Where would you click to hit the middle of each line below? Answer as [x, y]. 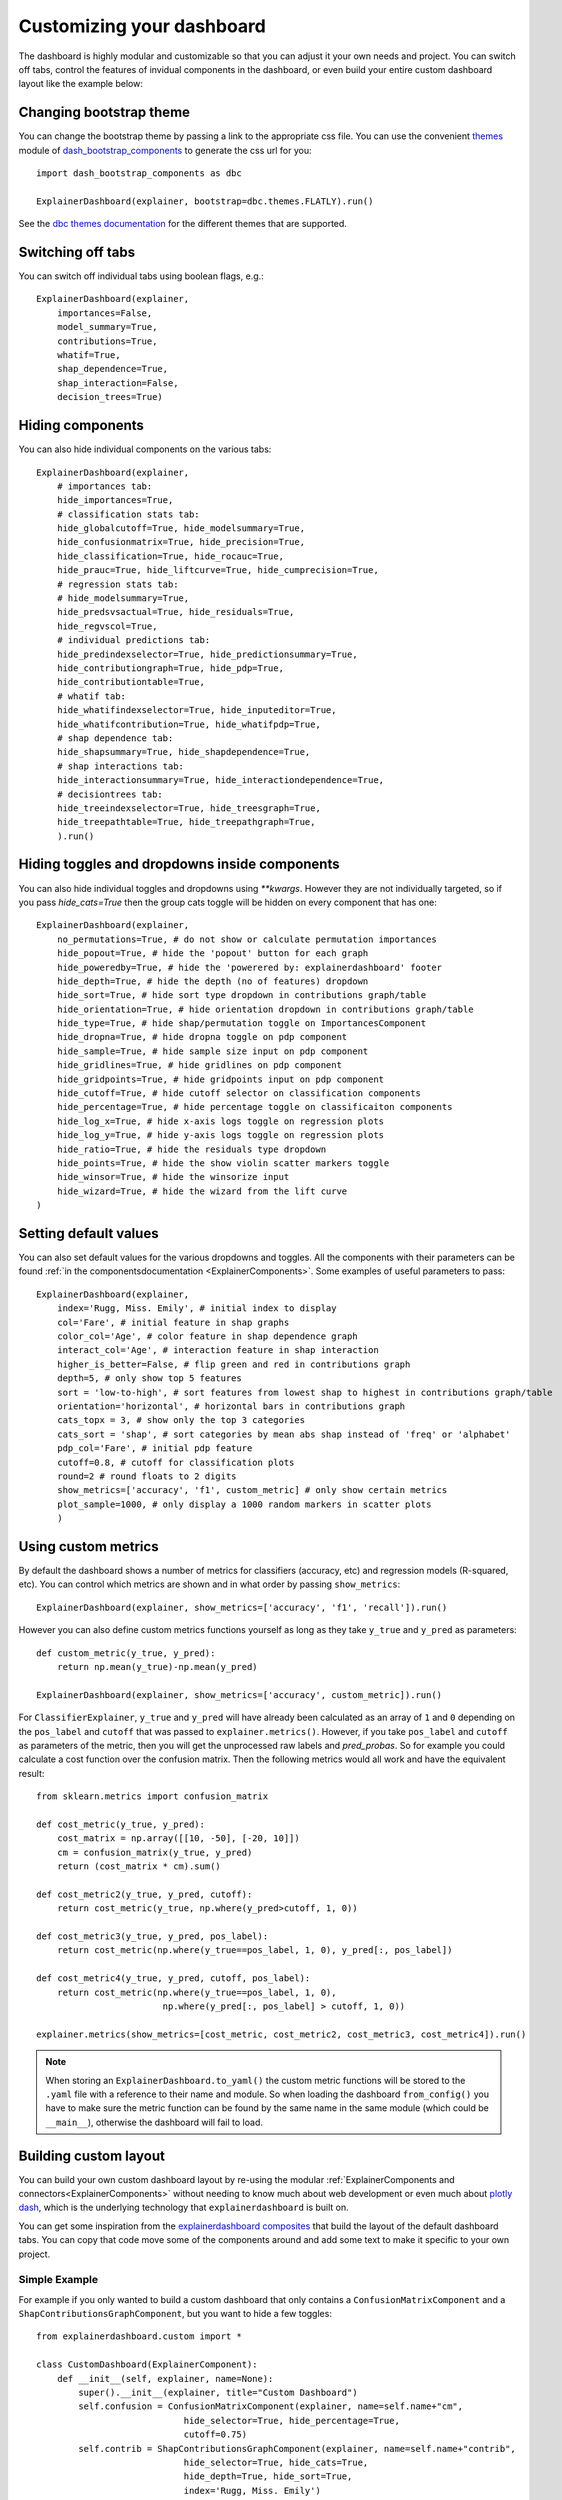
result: [31, 1773]
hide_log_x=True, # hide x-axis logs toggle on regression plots [220, 1121]
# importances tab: [104, 486]
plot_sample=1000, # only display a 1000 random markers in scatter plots [244, 1504]
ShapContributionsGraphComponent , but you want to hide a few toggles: [175, 2314]
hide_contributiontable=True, [130, 682]
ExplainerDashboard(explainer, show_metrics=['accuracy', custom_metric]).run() [239, 1694]
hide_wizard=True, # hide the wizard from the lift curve [202, 1191]
